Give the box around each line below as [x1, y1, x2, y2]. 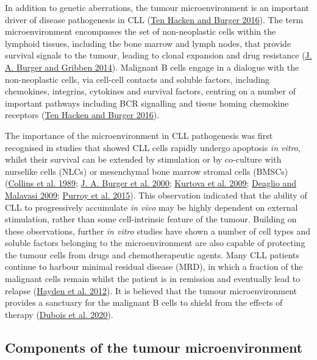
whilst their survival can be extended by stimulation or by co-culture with [5, 153, 282, 166]
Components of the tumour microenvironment [5, 337, 303, 356]
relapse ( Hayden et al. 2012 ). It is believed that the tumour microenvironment [5, 284, 297, 297]
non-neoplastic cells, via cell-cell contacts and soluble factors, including [5, 72, 270, 85]
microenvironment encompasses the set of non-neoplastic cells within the [5, 25, 276, 38]
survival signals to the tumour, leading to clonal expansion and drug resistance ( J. [5, 49, 312, 62]
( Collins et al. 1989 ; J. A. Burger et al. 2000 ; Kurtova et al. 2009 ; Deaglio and [5, 177, 296, 189]
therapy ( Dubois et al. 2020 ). [5, 308, 113, 320]
